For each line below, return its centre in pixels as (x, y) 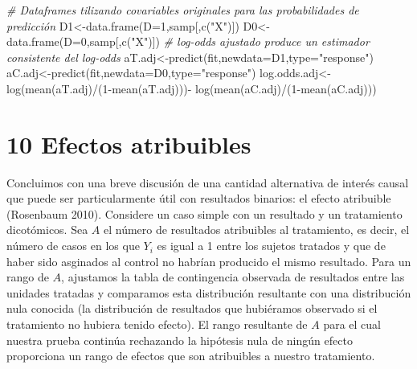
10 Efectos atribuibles (129, 143)
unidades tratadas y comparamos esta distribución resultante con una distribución (209, 292)
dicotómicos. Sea (47, 230)
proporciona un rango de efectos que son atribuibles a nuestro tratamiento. (191, 356)
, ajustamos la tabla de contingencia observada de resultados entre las (233, 277)
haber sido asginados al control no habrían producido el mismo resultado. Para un (209, 261)
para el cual (352, 324)
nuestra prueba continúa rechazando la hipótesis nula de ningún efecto (180, 340)
